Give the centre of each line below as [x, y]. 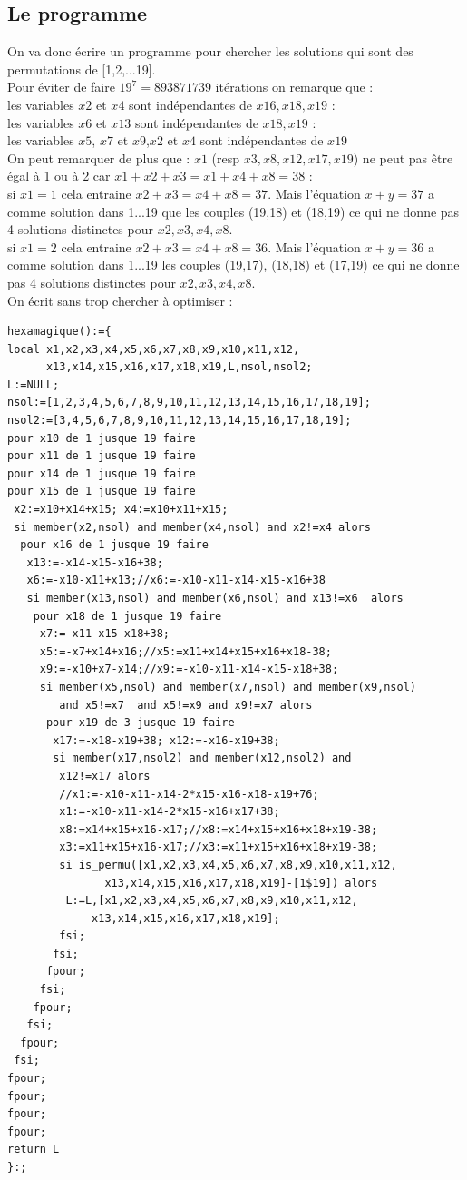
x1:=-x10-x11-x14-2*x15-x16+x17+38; [170, 812]
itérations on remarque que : [294, 87]
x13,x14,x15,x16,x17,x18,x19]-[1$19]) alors [241, 883]
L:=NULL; [34, 384]
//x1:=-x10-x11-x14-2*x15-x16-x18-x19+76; [189, 794]
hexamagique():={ [59, 332]
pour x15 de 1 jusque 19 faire [102, 492]
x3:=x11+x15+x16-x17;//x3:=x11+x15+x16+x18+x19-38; [219, 847]
